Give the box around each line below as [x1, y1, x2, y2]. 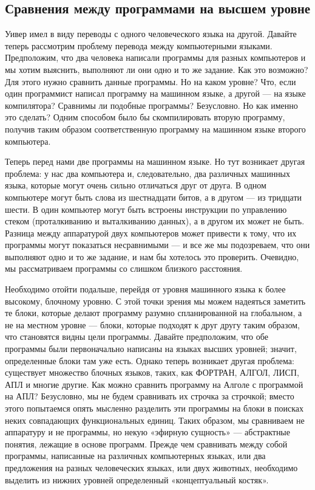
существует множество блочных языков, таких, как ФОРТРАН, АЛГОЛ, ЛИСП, [5, 366, 299, 379]
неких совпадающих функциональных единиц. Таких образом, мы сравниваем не [5, 413, 305, 426]
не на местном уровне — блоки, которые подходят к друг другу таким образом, [5, 318, 300, 331]
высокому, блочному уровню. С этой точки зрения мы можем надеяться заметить [5, 294, 306, 307]
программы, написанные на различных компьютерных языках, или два [5, 449, 266, 462]
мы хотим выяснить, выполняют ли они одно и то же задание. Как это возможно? [5, 63, 308, 75]
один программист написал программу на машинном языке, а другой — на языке [5, 87, 306, 100]
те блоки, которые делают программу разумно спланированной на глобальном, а [5, 306, 302, 319]
